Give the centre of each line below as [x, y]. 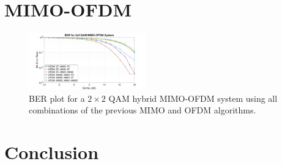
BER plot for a [57, 98]
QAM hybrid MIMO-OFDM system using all [193, 98]
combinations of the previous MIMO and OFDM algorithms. [143, 110]
